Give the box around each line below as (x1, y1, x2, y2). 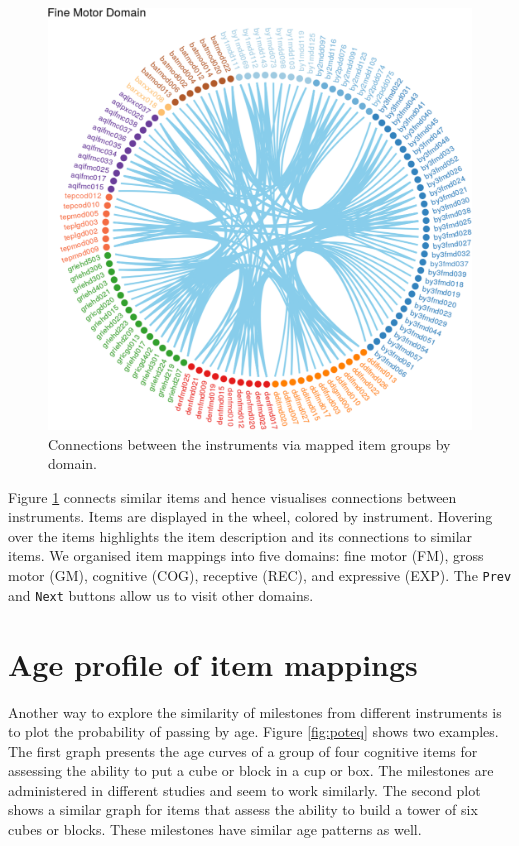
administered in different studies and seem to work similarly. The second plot (8, 779, 481, 800)
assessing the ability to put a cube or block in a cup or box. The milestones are (8, 760, 494, 781)
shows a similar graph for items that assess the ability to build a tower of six (8, 799, 478, 820)
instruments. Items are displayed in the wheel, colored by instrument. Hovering (8, 506, 493, 527)
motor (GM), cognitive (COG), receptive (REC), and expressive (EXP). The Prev (8, 565, 512, 586)
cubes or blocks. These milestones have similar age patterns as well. (8, 819, 422, 840)
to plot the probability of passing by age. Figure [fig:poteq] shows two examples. (8, 721, 499, 742)
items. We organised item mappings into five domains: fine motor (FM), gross (8, 545, 484, 566)
